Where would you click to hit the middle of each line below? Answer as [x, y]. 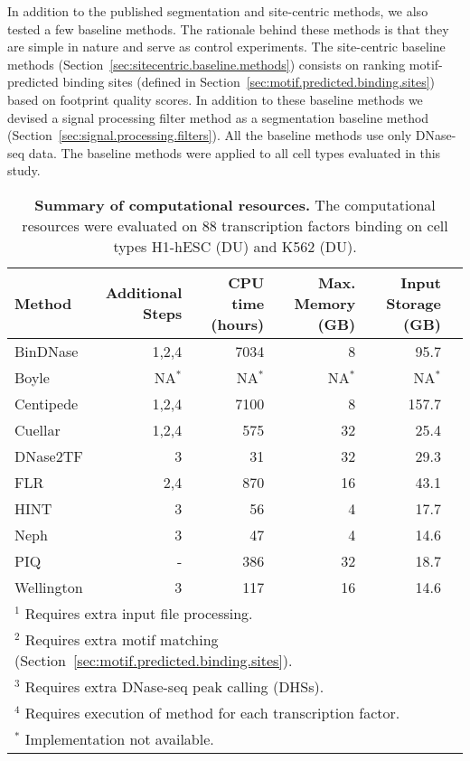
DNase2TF [49, 456]
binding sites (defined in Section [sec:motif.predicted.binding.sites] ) [249, 82]
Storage [414, 303]
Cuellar [38, 429]
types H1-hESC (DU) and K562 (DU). [235, 246]
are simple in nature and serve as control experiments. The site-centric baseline [226, 47]
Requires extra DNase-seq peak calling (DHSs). [174, 686]
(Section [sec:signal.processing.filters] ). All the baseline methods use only [210, 135]
